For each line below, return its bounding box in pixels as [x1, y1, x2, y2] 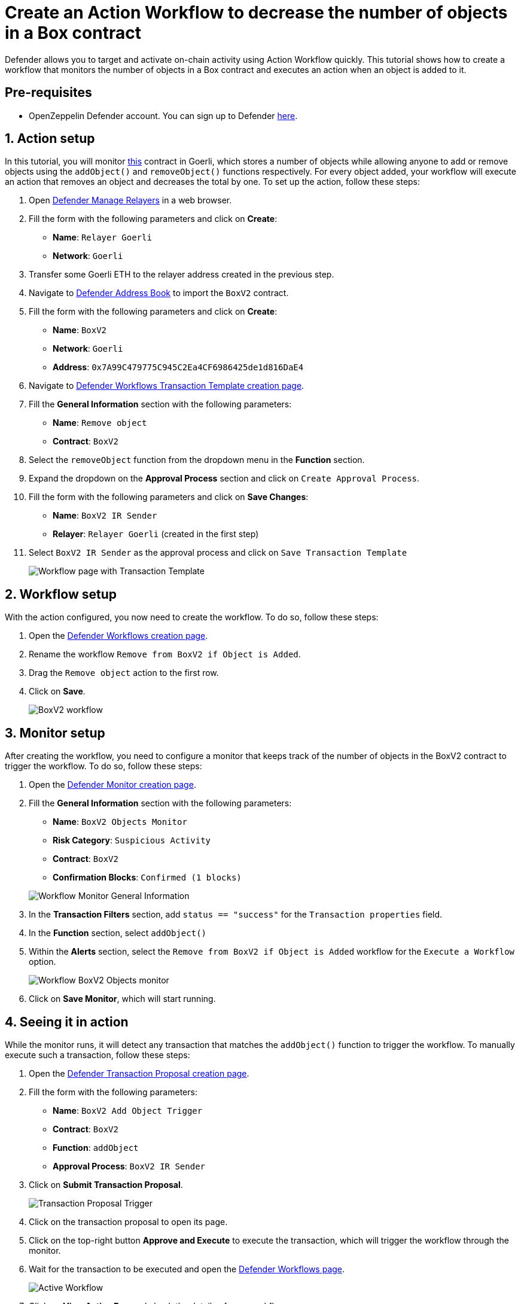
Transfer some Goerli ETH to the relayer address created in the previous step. [29, 269, 334, 280]
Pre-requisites [5, 85, 92, 100]
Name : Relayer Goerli [53, 232, 152, 243]
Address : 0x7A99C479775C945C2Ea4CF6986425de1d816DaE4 [53, 362, 304, 373]
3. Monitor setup [5, 725, 105, 741]
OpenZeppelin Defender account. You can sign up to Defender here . [29, 110, 298, 121]
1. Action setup [5, 131, 95, 147]
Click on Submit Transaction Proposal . [29, 1179, 183, 1190]
